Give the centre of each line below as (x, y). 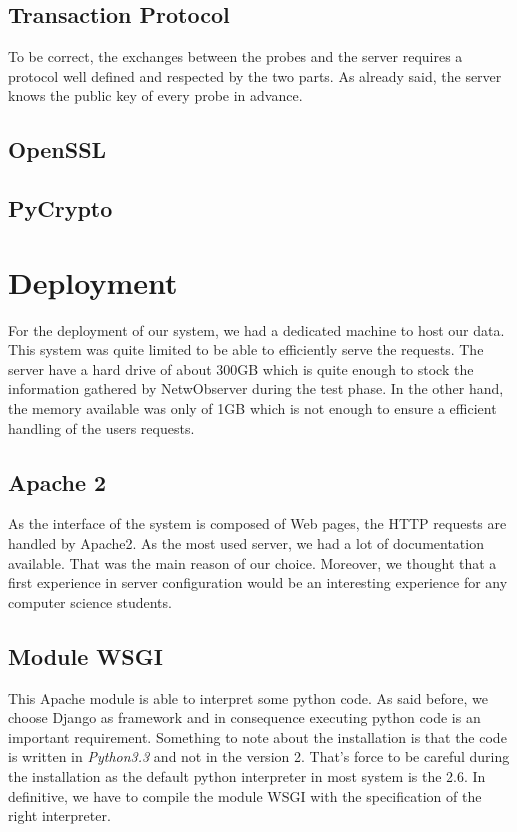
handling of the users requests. (101, 427)
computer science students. (90, 601)
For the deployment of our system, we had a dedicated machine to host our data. (256, 329)
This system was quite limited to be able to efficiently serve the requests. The (246, 349)
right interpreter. (59, 815)
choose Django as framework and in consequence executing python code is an (244, 717)
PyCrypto (60, 208)
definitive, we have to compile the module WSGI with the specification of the (245, 795)
